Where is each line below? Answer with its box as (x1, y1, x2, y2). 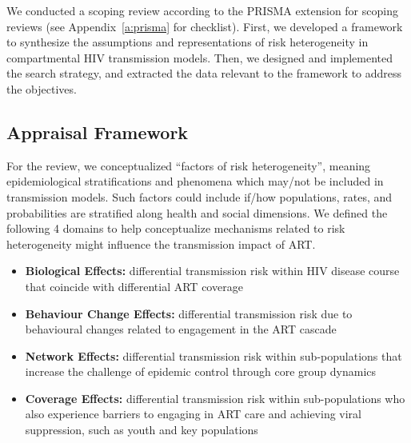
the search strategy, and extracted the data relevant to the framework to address (6, 65, 402, 82)
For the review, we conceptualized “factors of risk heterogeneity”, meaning (6, 157, 371, 174)
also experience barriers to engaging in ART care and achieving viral (25, 405, 361, 422)
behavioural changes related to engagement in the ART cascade (25, 321, 337, 337)
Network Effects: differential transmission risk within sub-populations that (25, 347, 402, 364)
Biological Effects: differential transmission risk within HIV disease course (25, 262, 400, 279)
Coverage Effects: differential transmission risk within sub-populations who (25, 389, 405, 406)
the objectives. (6, 80, 77, 97)
